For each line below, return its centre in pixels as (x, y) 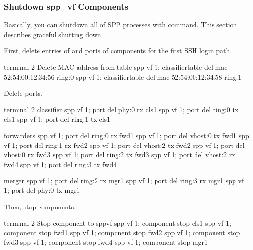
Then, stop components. (40, 206)
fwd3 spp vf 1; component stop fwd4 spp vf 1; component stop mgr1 (106, 242)
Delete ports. (23, 93)
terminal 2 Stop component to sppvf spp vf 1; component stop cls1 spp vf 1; (117, 223)
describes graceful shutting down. (54, 34)
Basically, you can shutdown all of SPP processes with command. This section (121, 25)
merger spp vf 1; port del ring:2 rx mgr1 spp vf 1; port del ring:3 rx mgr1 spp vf (124, 180)
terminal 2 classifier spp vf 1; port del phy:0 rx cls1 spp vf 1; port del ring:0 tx (121, 109)
